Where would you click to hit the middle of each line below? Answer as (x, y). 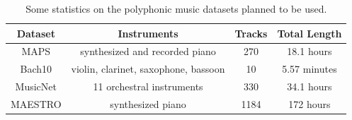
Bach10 (36, 69)
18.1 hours (310, 51)
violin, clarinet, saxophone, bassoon (148, 69)
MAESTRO (36, 103)
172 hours (310, 103)
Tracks (251, 33)
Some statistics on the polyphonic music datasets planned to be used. (176, 8)
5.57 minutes (310, 69)
